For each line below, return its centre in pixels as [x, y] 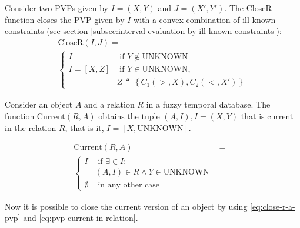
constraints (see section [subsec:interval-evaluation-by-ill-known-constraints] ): [143, 31]
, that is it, [84, 127]
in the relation [31, 127]
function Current [35, 116]
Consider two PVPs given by [56, 8]
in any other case [129, 185]
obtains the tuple [129, 116]
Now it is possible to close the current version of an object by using [126, 206]
